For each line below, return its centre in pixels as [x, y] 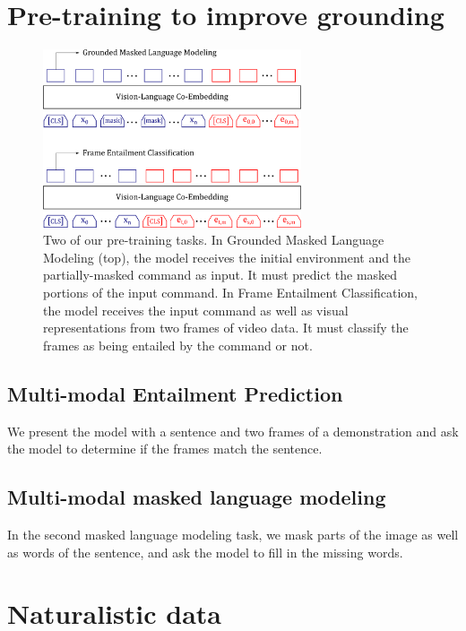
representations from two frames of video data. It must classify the [226, 328]
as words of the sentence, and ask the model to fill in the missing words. [205, 552]
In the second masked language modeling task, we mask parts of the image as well [233, 535]
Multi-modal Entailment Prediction [175, 393]
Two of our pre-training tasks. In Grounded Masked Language [214, 240]
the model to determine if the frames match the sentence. [165, 449]
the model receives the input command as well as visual [196, 310]
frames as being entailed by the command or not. [178, 345]
